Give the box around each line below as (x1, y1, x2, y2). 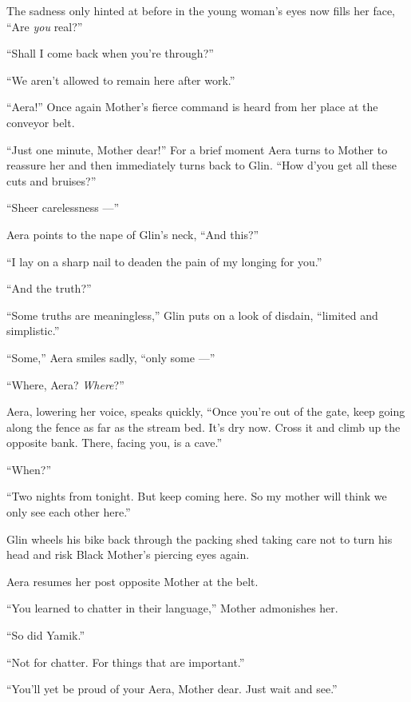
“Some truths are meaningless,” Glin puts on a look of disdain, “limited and (6, 306, 378, 323)
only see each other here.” (6, 504, 131, 521)
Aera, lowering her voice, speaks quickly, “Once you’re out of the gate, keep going (6, 403, 405, 420)
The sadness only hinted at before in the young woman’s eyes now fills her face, (6, 2, 396, 18)
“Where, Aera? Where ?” (6, 376, 124, 393)
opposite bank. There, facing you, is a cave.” (6, 434, 223, 451)
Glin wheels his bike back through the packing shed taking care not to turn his (6, 530, 393, 547)
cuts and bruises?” (6, 172, 97, 189)
